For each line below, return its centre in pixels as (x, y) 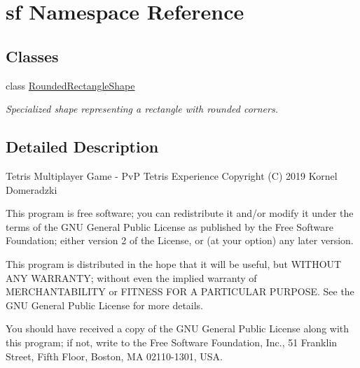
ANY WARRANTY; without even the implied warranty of (131, 277)
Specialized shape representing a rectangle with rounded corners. (142, 109)
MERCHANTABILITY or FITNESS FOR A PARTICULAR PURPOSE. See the (180, 291)
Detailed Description (82, 147)
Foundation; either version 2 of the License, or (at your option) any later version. (180, 240)
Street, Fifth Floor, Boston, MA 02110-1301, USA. (114, 356)
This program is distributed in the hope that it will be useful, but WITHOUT (174, 263)
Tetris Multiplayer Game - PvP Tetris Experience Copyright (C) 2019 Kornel (172, 175)
